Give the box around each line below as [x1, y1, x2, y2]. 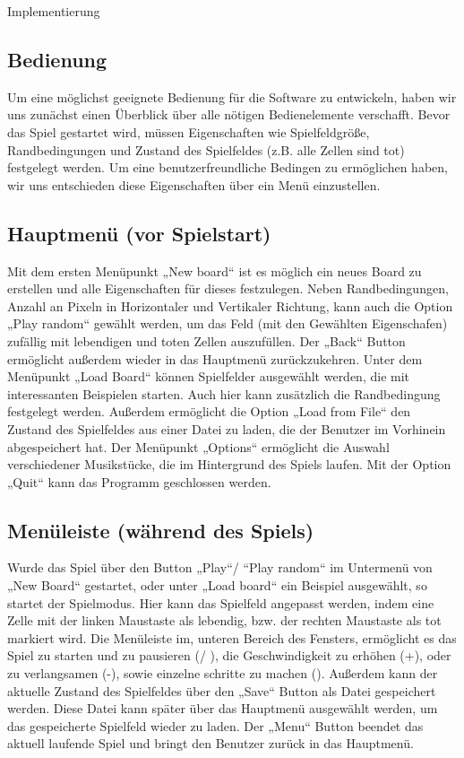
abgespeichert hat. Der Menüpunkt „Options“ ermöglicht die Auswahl [7, 437, 390, 456]
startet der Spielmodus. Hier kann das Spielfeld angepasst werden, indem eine [7, 593, 434, 612]
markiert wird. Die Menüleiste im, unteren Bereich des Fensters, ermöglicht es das [7, 628, 457, 647]
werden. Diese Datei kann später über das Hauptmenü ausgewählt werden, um [7, 699, 438, 718]
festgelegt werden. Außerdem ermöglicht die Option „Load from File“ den [7, 402, 411, 421]
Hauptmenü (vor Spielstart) [7, 219, 271, 247]
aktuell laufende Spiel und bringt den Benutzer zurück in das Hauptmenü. [7, 734, 414, 753]
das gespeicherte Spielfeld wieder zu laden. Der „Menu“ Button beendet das [7, 716, 424, 735]
